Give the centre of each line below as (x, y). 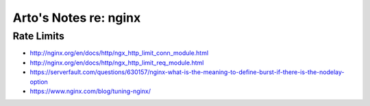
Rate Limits (39, 36)
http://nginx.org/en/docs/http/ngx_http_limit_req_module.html (117, 63)
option (39, 82)
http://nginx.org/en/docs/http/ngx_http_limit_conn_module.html (119, 53)
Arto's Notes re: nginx (77, 18)
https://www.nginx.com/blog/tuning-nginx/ (90, 91)
